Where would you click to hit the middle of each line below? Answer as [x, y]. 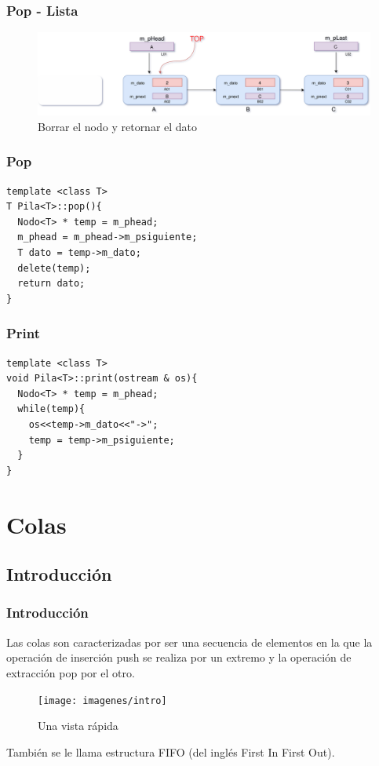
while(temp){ [51, 409]
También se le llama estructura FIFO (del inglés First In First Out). [171, 751]
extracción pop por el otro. [71, 672]
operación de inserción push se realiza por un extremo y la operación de [179, 657]
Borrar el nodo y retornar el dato [118, 126]
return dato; [51, 284]
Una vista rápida [78, 726]
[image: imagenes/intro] [102, 700]
